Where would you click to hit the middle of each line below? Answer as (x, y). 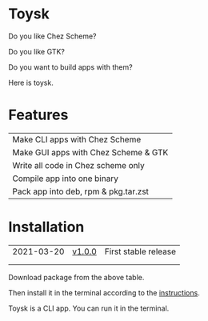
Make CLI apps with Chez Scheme (77, 139)
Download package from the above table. (76, 277)
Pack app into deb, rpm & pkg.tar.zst (81, 191)
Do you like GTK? (37, 51)
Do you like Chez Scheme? (53, 36)
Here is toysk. (31, 82)
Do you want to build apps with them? (71, 67)
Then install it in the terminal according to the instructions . (104, 292)
